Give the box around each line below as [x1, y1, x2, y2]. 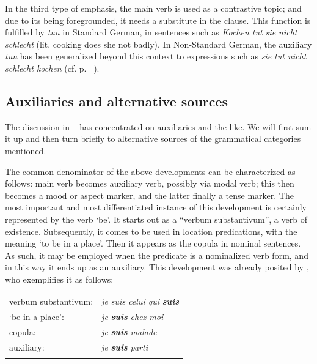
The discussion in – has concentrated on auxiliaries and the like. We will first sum [5, 120, 312, 133]
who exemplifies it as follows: [5, 272, 114, 285]
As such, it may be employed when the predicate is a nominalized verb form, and [5, 248, 308, 261]
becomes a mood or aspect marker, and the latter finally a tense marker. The [5, 188, 294, 201]
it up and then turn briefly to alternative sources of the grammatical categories [5, 132, 301, 145]
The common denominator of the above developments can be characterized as [5, 165, 296, 177]
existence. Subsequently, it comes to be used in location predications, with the [5, 225, 297, 237]
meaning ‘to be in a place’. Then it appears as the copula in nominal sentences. [5, 237, 301, 250]
